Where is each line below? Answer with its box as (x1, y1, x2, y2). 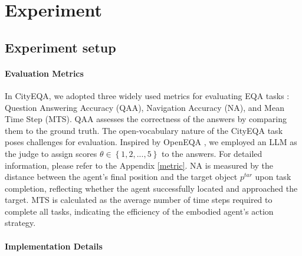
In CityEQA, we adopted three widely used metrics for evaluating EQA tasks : (5, 89, 290, 101)
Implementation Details (5, 239, 103, 252)
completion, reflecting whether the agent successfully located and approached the (5, 182, 298, 194)
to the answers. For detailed (161, 147, 262, 159)
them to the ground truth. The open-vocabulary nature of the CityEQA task (5, 124, 283, 136)
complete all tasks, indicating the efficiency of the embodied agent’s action (5, 205, 274, 217)
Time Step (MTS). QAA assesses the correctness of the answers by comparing (5, 113, 287, 125)
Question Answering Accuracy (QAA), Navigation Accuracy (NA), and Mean (5, 101, 284, 113)
